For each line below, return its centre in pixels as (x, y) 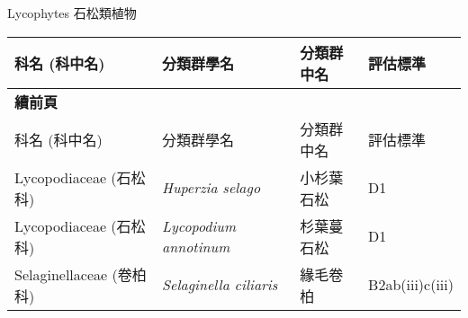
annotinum (196, 246)
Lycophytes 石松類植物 (72, 13)
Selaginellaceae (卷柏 (81, 274)
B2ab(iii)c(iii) (411, 285)
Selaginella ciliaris (220, 285)
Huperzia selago (211, 188)
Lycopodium (199, 225)
